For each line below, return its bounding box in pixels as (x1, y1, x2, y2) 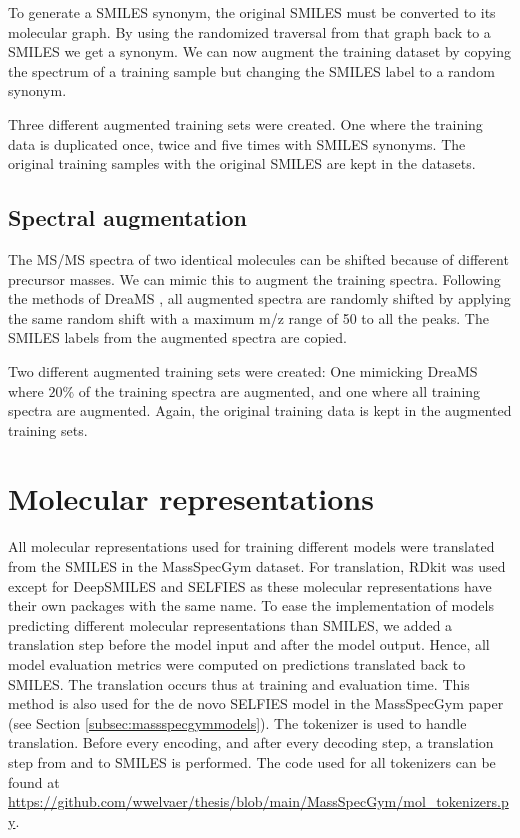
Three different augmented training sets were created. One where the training (8, 113, 483, 134)
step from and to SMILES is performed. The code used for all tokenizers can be (8, 751, 496, 772)
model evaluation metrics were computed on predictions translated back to (8, 653, 466, 674)
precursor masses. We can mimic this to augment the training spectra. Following (8, 268, 501, 289)
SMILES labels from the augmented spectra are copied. (8, 327, 347, 348)
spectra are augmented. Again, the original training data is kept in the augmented (8, 400, 512, 421)
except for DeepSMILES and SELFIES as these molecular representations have (8, 575, 492, 596)
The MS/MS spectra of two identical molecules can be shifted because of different (8, 248, 509, 269)
